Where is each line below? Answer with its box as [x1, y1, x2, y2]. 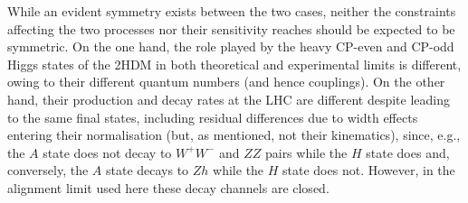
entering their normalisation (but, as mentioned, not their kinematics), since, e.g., [7, 125, 461, 144]
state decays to [105, 161, 189, 180]
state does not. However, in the [282, 161, 455, 180]
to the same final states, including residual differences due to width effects [7, 107, 418, 126]
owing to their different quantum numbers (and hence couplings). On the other [7, 72, 445, 91]
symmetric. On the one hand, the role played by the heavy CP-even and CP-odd [7, 37, 454, 56]
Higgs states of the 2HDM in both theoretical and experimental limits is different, [7, 54, 462, 73]
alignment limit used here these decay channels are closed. [7, 178, 330, 197]
